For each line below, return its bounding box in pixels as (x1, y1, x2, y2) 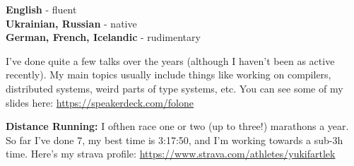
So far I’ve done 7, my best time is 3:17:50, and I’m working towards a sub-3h (6, 132, 343, 147)
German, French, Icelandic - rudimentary (6, 30, 201, 45)
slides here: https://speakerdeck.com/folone (6, 95, 194, 109)
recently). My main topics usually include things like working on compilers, (6, 67, 331, 82)
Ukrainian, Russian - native (6, 16, 137, 30)
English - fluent (6, 2, 77, 16)
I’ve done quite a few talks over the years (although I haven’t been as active (6, 53, 335, 68)
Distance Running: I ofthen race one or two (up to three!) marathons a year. (6, 119, 349, 134)
